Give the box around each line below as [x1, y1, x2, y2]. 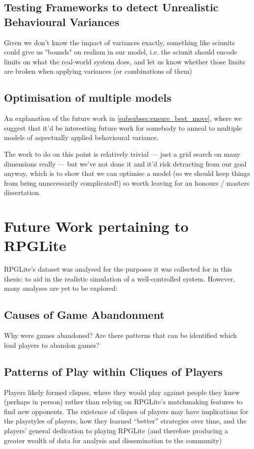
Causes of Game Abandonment [4, 307, 165, 322]
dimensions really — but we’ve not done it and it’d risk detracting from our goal [4, 158, 247, 168]
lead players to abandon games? [4, 339, 100, 350]
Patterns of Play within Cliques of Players [4, 364, 223, 379]
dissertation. [4, 187, 41, 197]
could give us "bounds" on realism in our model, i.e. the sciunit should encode [4, 47, 237, 57]
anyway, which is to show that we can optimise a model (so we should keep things [4, 168, 250, 178]
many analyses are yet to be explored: [4, 283, 118, 293]
